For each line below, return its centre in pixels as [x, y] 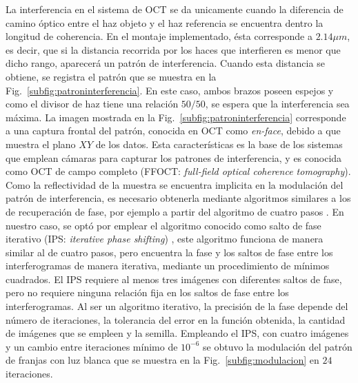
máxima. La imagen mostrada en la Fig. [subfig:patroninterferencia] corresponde [176, 117]
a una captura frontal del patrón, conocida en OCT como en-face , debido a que [173, 131]
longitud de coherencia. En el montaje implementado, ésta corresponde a [159, 36]
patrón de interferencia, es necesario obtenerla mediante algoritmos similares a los [178, 198]
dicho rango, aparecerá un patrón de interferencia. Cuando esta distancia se [165, 63]
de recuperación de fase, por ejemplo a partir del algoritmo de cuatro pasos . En [175, 211]
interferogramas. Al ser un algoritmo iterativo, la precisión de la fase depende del [177, 306]
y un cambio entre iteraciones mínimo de [92, 346]
